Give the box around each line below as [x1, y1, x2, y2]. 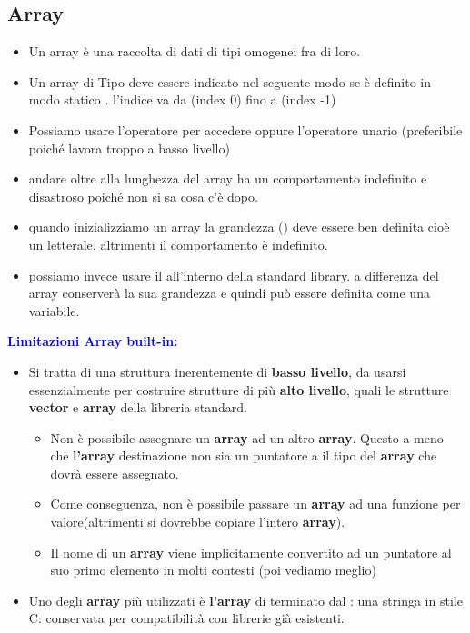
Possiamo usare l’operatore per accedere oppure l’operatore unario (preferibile [28, 120, 463, 139]
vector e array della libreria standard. [28, 398, 247, 417]
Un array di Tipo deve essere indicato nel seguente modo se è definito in [28, 72, 431, 91]
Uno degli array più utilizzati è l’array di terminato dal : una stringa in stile [28, 590, 463, 609]
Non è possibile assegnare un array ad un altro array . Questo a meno [50, 428, 444, 447]
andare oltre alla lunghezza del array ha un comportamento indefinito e [28, 169, 427, 188]
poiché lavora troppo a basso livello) [28, 138, 230, 157]
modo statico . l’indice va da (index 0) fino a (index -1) [28, 90, 336, 109]
